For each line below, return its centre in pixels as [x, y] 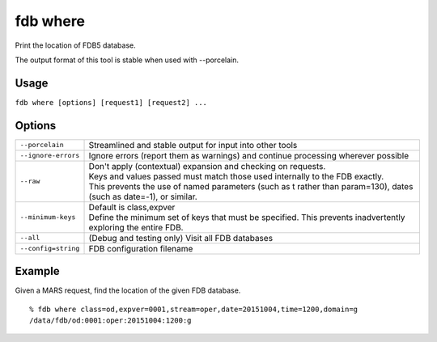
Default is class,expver [132, 207]
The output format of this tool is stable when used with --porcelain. [127, 60]
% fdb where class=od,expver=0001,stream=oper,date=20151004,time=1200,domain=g [194, 309]
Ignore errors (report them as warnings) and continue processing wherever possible [249, 155]
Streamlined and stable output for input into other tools [193, 145]
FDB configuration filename [141, 248]
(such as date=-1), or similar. [143, 196]
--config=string [50, 249]
